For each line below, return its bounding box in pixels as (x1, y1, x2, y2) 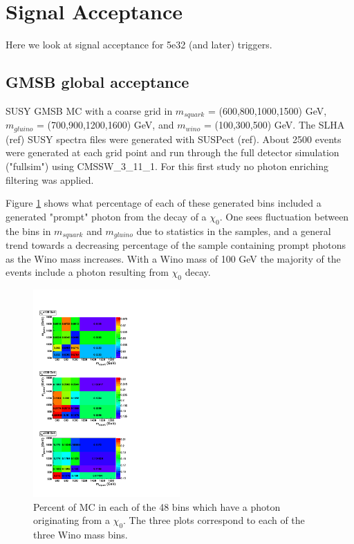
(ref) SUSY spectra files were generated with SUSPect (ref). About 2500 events (6, 131, 342, 146)
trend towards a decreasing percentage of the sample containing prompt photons (6, 238, 346, 252)
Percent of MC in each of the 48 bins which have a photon (33, 499, 281, 514)
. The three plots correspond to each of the (123, 513, 305, 527)
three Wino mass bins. (33, 527, 128, 541)
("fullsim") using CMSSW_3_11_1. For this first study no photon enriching (6, 159, 329, 173)
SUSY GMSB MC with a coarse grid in (6, 103, 173, 118)
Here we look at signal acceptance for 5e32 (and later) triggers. (6, 37, 272, 52)
